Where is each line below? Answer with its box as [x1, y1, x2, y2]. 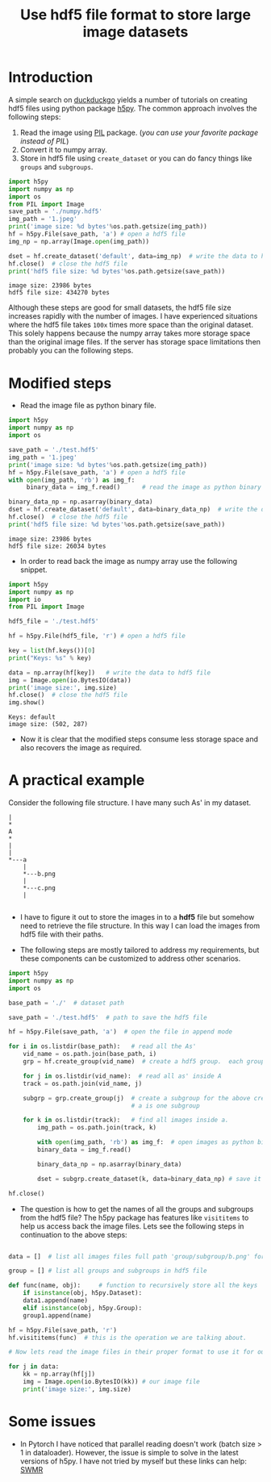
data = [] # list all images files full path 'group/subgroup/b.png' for [8, 1252, 265, 1260]
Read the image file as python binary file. [19, 401, 157, 411]
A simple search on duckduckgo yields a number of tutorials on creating [8, 94, 248, 104]
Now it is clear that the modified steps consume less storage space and [19, 734, 258, 744]
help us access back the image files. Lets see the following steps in [19, 1221, 244, 1231]
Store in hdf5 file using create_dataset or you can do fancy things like [19, 153, 252, 163]
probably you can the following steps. [8, 345, 134, 356]
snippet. [19, 565, 48, 574]
